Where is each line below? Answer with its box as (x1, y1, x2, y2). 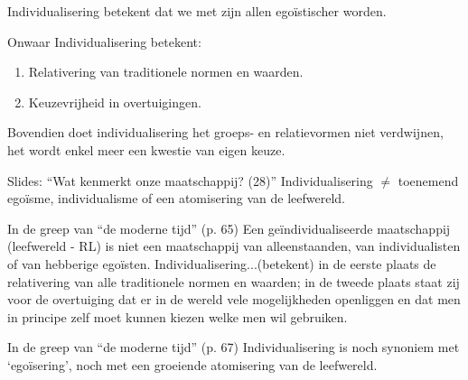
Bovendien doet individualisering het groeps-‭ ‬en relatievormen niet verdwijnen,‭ (7, 123, 444, 142)
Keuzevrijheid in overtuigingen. (28, 92, 201, 111)
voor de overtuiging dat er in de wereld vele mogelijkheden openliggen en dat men (7, 290, 461, 309)
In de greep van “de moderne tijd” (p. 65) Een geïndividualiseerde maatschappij (7, 218, 451, 237)
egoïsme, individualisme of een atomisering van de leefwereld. (7, 189, 346, 208)
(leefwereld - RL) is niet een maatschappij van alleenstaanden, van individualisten (7, 236, 461, 255)
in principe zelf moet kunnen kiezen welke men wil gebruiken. (7, 307, 348, 326)
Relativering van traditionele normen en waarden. (28, 62, 304, 81)
